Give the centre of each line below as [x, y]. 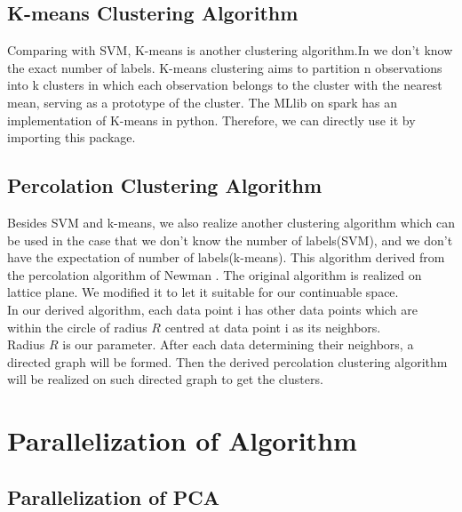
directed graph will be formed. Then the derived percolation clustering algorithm [227, 361]
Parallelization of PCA [113, 496]
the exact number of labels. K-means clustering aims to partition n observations [225, 67]
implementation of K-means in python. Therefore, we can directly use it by [211, 120]
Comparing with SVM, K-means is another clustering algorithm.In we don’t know [230, 50]
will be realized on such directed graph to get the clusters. [165, 379]
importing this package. [72, 137]
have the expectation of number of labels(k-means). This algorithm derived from [226, 257]
